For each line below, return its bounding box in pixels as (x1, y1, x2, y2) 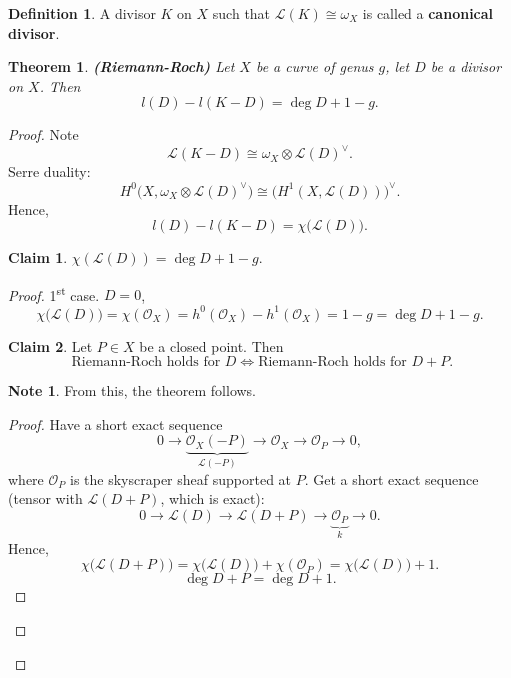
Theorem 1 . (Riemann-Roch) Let (8, 56, 235, 77)
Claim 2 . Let (8, 335, 93, 356)
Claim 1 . (8, 247, 68, 268)
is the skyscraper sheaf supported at (70, 468, 292, 489)
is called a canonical (362, 3, 494, 23)
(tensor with (8, 488, 83, 509)
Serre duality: (8, 161, 91, 182)
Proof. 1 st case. (8, 281, 100, 305)
